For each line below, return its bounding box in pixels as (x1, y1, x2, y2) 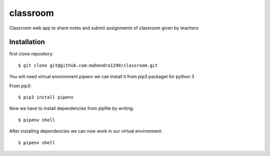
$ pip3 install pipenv (18, 95, 74, 100)
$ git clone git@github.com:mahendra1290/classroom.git (18, 62, 158, 68)
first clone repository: (9, 51, 54, 57)
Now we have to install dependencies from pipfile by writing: (9, 105, 134, 112)
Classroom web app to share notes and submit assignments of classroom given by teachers (9, 25, 198, 31)
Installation (9, 38, 45, 46)
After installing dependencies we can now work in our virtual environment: (9, 128, 162, 134)
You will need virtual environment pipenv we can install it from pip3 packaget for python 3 (9, 74, 194, 80)
